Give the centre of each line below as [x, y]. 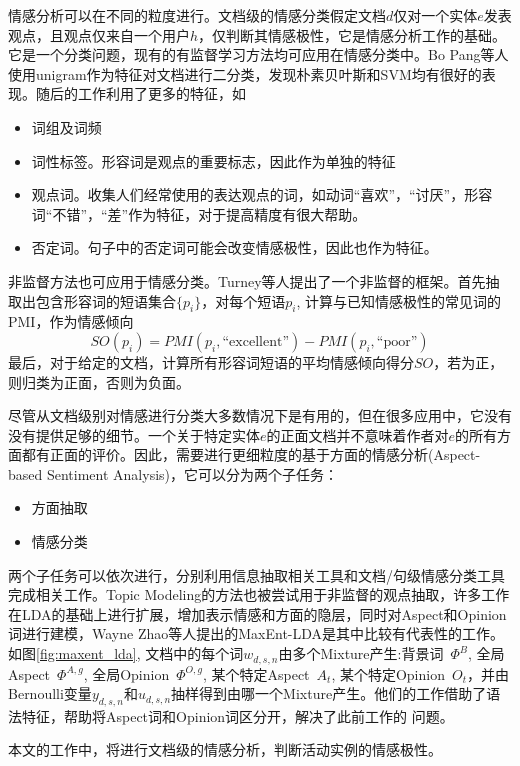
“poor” [397, 341]
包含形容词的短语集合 [105, 300]
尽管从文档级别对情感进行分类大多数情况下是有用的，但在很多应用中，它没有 [260, 415]
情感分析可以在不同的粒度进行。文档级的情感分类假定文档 [197, 15]
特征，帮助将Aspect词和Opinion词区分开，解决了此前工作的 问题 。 [237, 715]
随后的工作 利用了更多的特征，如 [140, 93]
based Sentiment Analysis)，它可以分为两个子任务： [173, 473]
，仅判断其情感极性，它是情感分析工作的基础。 [352, 34]
